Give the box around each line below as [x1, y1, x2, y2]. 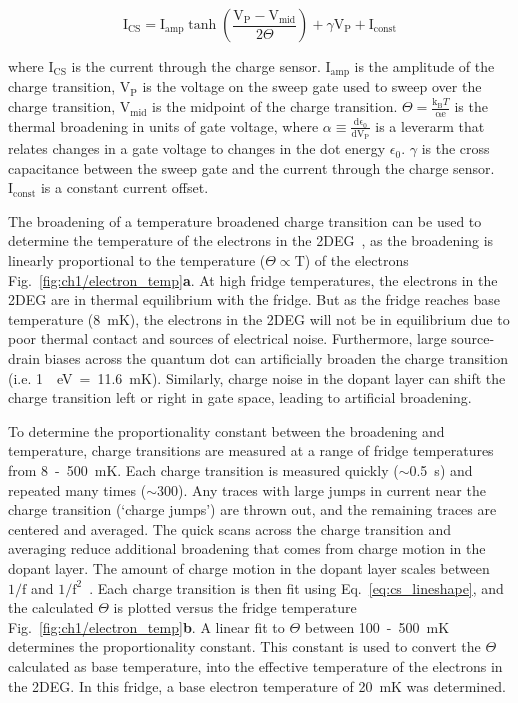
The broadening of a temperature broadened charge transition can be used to [8, 210, 482, 231]
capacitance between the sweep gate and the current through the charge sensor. [8, 157, 495, 178]
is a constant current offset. [40, 177, 209, 198]
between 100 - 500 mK [304, 616, 450, 637]
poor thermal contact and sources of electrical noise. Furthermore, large [8, 328, 447, 349]
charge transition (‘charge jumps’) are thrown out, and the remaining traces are [8, 499, 497, 520]
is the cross [421, 138, 490, 159]
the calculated [8, 597, 94, 618]
